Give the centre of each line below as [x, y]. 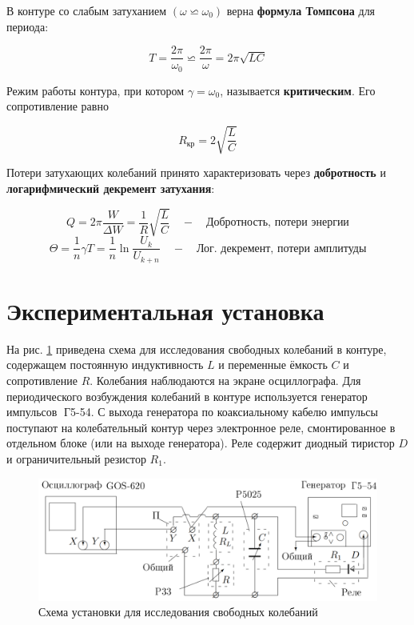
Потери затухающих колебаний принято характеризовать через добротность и [196, 172]
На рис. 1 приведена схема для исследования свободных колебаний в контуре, [197, 349]
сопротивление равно [58, 106]
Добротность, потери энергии [277, 223]
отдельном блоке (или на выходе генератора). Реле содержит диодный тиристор [201, 443]
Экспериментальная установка [165, 310]
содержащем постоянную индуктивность [105, 365]
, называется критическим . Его [298, 90]
